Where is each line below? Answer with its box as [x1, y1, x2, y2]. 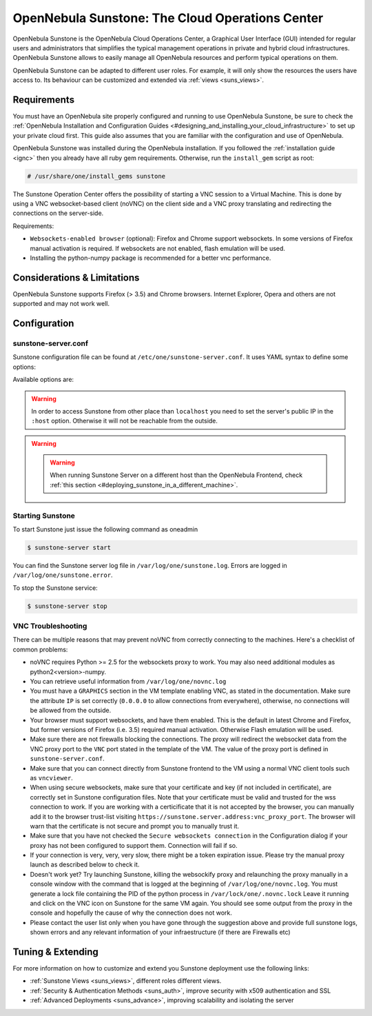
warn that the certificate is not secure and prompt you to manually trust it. [30, 822, 240, 830]
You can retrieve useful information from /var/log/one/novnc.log [30, 678, 227, 686]
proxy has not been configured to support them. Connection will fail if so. [30, 841, 238, 849]
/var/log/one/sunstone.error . [12, 571, 113, 579]
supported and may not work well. [12, 300, 110, 308]
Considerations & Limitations [12, 272, 140, 283]
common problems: [12, 645, 68, 653]
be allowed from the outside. [30, 707, 112, 715]
